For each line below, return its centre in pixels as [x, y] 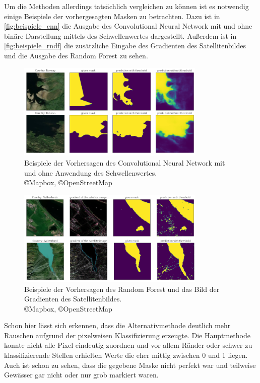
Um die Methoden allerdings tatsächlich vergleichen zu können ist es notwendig [126, 6]
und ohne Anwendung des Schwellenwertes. [91, 172]
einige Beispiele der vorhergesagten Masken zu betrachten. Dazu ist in [112, 16]
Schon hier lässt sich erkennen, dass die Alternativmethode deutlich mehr [117, 325]
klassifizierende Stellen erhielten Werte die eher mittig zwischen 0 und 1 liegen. [126, 355]
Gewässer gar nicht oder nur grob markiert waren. [81, 375]
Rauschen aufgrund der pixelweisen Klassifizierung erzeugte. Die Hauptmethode [127, 335]
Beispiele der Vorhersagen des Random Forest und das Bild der [122, 289]
